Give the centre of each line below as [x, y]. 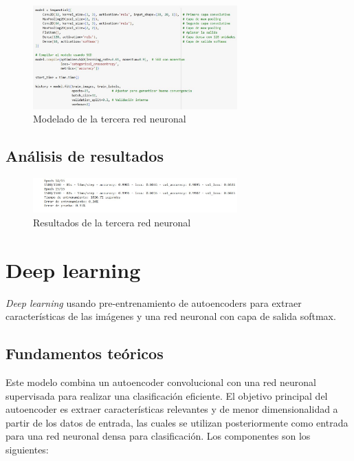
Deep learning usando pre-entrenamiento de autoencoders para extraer [154, 302]
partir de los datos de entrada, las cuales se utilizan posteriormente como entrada [177, 422]
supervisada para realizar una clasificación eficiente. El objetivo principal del [167, 395]
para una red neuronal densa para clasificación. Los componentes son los [158, 436]
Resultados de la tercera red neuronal [112, 222]
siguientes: [27, 449]
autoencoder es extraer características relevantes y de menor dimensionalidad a [172, 409]
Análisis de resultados [85, 156]
